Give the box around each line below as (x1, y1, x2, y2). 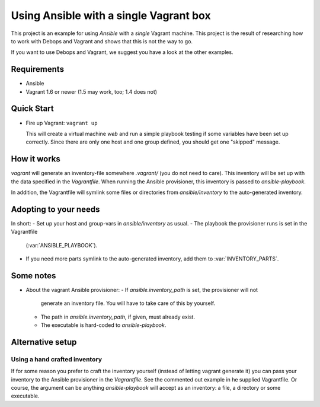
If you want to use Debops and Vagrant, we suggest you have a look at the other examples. (11, 49, 233, 56)
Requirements (11, 64, 65, 74)
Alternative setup (11, 337, 77, 347)
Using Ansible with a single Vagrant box (11, 9, 211, 22)
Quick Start (11, 104, 54, 114)
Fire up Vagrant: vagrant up (25, 119, 98, 126)
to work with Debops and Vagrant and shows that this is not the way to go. (11, 37, 193, 44)
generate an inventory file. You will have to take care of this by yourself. (40, 300, 216, 307)
